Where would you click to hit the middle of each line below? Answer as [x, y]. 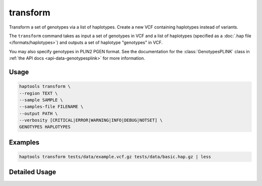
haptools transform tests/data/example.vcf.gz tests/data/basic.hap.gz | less [115, 157]
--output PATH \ [39, 113]
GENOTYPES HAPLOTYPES [45, 127]
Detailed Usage [33, 172]
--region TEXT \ [39, 93]
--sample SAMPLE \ [41, 100]
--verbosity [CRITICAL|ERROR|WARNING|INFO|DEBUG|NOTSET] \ [91, 120]
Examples [24, 142]
